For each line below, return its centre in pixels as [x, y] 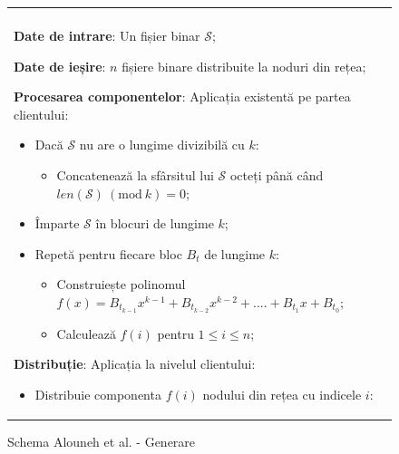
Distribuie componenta [98, 394]
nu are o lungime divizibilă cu [162, 145]
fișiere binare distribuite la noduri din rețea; [244, 66]
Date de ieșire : [60, 66]
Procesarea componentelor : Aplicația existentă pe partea [182, 97]
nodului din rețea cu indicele [282, 394]
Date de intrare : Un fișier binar [107, 35]
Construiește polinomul [121, 284]
